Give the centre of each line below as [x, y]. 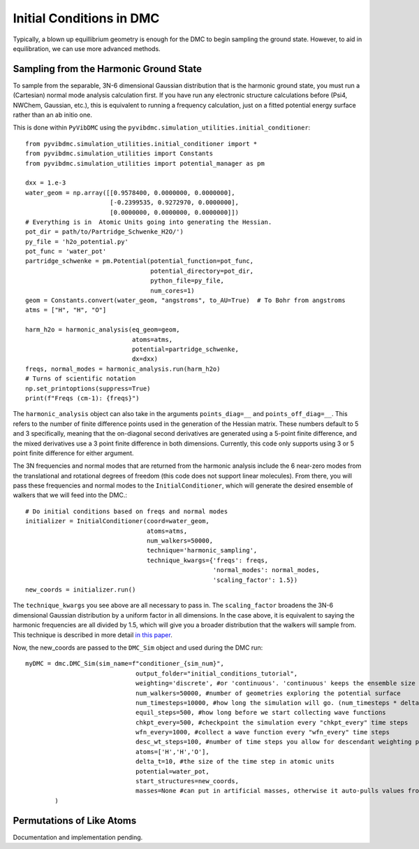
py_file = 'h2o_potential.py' [77, 242]
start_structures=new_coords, [187, 781]
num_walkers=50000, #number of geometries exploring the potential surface [268, 693]
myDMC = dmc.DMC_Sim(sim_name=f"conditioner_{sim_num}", [125, 664]
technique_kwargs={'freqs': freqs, [208, 560]
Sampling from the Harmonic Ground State [108, 69]
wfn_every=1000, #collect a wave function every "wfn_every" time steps [263, 732]
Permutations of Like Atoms [75, 821]
